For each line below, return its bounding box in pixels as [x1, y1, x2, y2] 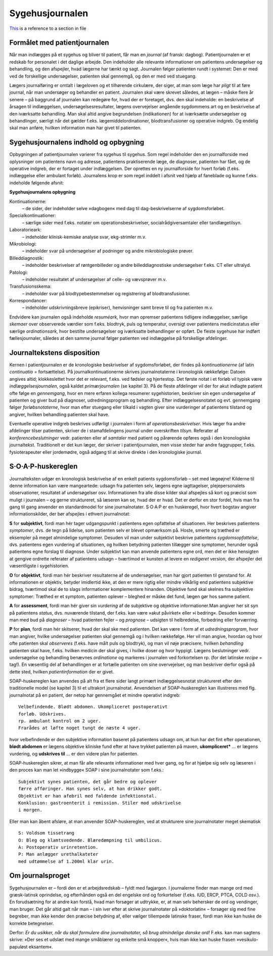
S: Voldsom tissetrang [18, 830, 75, 836]
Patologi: [9, 269, 28, 275]
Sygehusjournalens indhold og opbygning [9, 138, 144, 147]
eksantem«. [28, 943, 53, 949]
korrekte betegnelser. [9, 920, 54, 926]
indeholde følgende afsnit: [9, 180, 64, 186]
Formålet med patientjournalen [9, 38, 109, 47]
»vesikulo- [236, 937, 259, 943]
